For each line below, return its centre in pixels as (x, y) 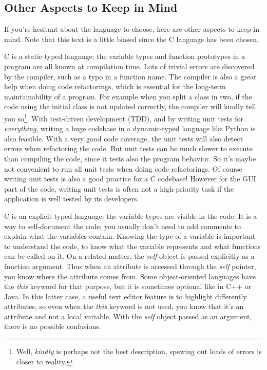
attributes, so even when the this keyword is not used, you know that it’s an (124, 306)
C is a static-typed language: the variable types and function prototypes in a (125, 56)
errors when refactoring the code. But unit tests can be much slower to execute (129, 148)
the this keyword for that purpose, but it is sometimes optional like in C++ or (128, 286)
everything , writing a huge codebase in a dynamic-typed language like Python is (130, 128)
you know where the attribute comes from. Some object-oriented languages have (130, 276)
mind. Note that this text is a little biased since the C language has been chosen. (131, 39)
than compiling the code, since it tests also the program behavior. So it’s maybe (130, 158)
